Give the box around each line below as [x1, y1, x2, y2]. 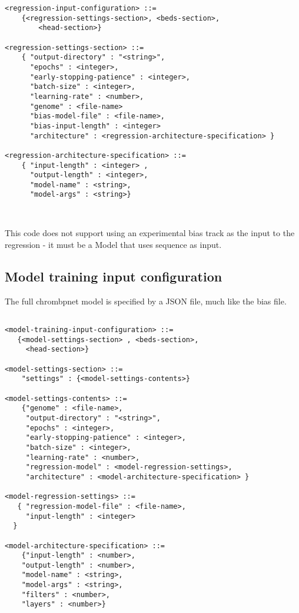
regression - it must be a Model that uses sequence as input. [5, 238, 222, 251]
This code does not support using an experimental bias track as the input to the [5, 227, 295, 239]
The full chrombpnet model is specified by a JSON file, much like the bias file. [5, 294, 287, 307]
